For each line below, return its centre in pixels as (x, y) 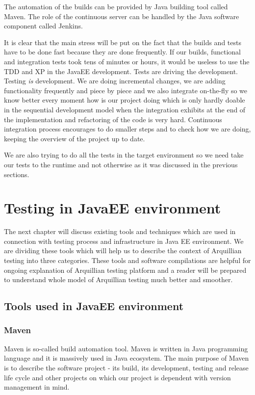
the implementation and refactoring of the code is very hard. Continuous (113, 119)
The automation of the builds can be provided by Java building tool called (116, 6)
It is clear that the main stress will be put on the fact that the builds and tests (123, 42)
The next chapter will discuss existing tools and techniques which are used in (120, 231)
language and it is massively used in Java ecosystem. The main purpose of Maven (127, 358)
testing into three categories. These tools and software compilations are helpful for (127, 260)
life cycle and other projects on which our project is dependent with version (117, 377)
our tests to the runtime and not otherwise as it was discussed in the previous (121, 164)
